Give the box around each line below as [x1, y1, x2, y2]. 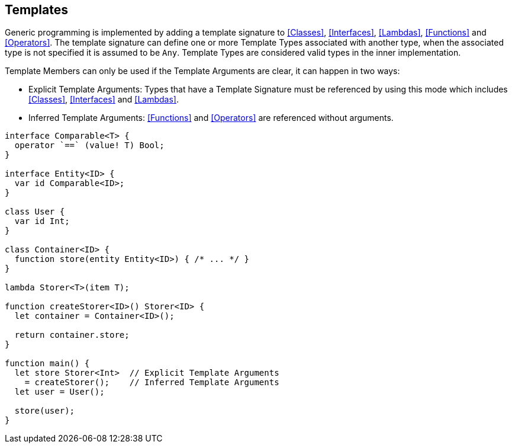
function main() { [5, 359, 90, 369]
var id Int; [14, 216, 70, 226]
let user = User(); [14, 387, 105, 397]
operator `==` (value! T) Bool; [14, 140, 165, 151]
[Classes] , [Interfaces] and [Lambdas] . [28, 94, 179, 105]
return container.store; [14, 330, 130, 340]
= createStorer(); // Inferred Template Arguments [24, 377, 279, 388]
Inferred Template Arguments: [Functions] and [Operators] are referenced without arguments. [28, 113, 394, 123]
